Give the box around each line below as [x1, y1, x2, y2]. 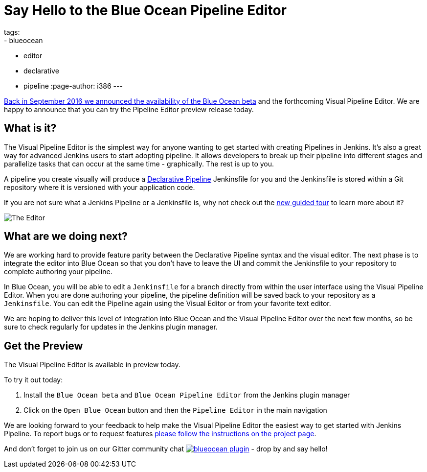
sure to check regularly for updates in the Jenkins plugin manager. [4, 323, 218, 331]
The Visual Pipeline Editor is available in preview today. [4, 360, 180, 369]
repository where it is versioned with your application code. [4, 183, 195, 191]
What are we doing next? [4, 230, 128, 243]
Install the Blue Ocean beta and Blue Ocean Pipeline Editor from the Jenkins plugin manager [23, 391, 350, 400]
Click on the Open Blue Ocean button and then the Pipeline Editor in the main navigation [23, 406, 327, 415]
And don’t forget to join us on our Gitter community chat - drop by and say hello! [4, 445, 328, 453]
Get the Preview [4, 339, 83, 352]
